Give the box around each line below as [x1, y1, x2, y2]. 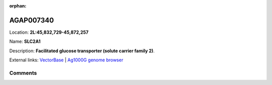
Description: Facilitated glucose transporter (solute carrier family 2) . [9, 48, 155, 54]
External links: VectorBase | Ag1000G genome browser [9, 57, 123, 63]
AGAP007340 [9, 16, 54, 25]
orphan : [9, 3, 27, 9]
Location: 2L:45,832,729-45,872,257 [9, 29, 89, 35]
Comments [9, 69, 37, 76]
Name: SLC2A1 [9, 38, 41, 45]
